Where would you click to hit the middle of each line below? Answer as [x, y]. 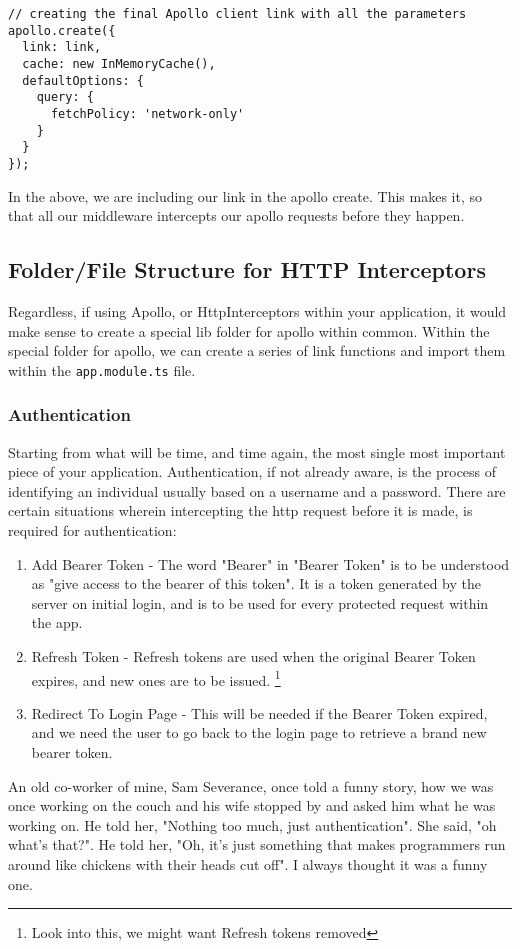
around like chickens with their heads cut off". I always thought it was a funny [248, 863]
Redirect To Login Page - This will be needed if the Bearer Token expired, [259, 712]
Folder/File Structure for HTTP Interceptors [247, 269]
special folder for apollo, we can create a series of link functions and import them [257, 350]
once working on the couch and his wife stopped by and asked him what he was [252, 805]
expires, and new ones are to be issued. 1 [156, 678]
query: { [65, 97]
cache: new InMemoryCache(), [119, 63]
